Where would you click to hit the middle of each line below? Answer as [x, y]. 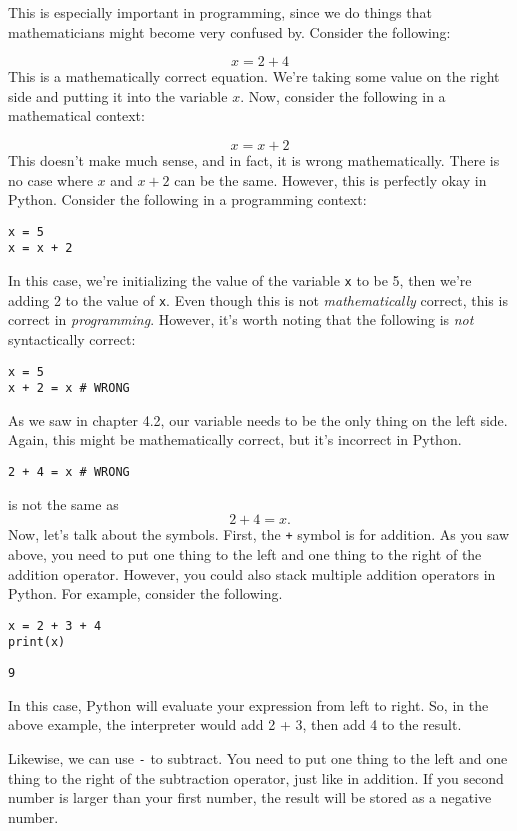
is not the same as [63, 503]
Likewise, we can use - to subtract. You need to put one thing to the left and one [258, 757]
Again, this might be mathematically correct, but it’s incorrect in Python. [235, 439]
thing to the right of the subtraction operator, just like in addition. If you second [256, 777]
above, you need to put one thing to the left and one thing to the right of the [245, 553]
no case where [50, 179]
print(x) [37, 642]
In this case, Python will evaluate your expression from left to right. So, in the [248, 704]
